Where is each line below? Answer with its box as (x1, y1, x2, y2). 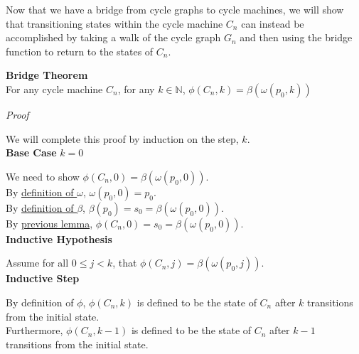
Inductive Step (6, 271, 80, 286)
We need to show (6, 168, 80, 183)
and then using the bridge (240, 30, 353, 45)
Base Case (6, 145, 57, 160)
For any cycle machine (6, 81, 103, 96)
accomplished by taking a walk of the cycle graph (6, 30, 221, 45)
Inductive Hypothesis (6, 231, 112, 246)
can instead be (241, 16, 304, 31)
